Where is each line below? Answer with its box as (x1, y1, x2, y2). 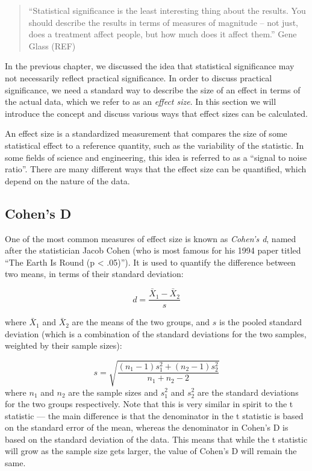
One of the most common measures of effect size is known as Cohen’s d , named (5, 232, 296, 245)
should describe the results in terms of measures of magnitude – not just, (28, 16, 298, 28)
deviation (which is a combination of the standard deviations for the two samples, (5, 327, 307, 340)
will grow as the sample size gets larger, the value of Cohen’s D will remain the (5, 444, 297, 457)
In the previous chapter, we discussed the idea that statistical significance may (5, 60, 295, 72)
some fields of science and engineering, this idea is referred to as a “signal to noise (5, 151, 307, 163)
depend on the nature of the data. (5, 174, 130, 187)
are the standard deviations (197, 385, 299, 398)
